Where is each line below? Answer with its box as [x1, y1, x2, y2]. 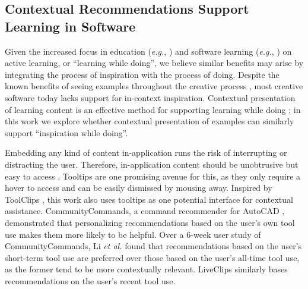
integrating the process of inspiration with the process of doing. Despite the [5, 68, 280, 80]
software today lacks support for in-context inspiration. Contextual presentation [5, 91, 296, 103]
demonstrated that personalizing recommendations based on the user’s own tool [5, 216, 295, 228]
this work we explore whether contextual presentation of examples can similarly [5, 115, 294, 127]
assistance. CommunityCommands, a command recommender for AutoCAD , [5, 205, 285, 217]
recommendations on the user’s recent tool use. [5, 274, 176, 287]
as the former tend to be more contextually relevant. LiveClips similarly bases [5, 263, 288, 275]
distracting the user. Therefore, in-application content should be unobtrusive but [5, 158, 299, 170]
